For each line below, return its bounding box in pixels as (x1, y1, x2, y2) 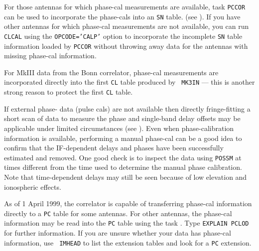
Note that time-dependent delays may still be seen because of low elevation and (4, 172, 247, 182)
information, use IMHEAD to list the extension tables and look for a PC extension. (4, 237, 252, 248)
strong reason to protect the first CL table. (4, 87, 133, 97)
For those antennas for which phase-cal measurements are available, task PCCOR (4, 1, 246, 11)
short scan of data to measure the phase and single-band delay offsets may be (4, 113, 241, 124)
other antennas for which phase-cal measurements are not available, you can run (4, 21, 249, 31)
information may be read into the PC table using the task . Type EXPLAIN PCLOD (4, 218, 249, 228)
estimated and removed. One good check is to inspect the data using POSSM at (4, 152, 242, 162)
